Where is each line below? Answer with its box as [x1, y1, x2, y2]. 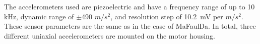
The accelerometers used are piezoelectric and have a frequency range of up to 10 [4, 1, 255, 11]
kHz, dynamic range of [4, 11, 74, 21]
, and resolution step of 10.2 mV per [110, 11, 223, 21]
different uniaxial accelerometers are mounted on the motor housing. [4, 30, 215, 41]
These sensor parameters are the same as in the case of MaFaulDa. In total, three [4, 21, 256, 31]
